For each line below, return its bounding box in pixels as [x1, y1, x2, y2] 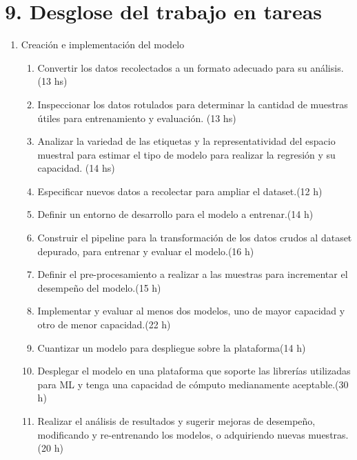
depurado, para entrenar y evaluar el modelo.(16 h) [37, 243, 254, 258]
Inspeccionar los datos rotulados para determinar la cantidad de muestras [37, 97, 348, 111]
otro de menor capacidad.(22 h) [37, 317, 171, 332]
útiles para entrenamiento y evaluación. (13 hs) [37, 110, 236, 125]
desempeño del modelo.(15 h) [37, 280, 161, 294]
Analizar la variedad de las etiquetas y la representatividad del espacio [37, 134, 336, 148]
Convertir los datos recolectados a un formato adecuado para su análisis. [37, 60, 344, 74]
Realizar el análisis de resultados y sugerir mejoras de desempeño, [37, 414, 316, 428]
